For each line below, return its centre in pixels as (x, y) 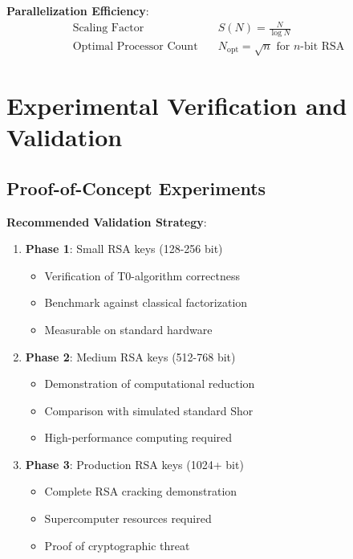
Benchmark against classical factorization (146, 302)
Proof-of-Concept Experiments (136, 188)
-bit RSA (323, 46)
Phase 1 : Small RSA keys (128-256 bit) (124, 249)
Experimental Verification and (177, 105)
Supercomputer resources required (128, 518)
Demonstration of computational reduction (150, 384)
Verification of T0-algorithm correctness (142, 275)
